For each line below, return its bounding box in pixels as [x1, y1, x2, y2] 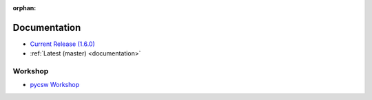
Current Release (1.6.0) [30, 40, 96, 48]
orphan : [12, 4, 37, 12]
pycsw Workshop [30, 81, 79, 89]
